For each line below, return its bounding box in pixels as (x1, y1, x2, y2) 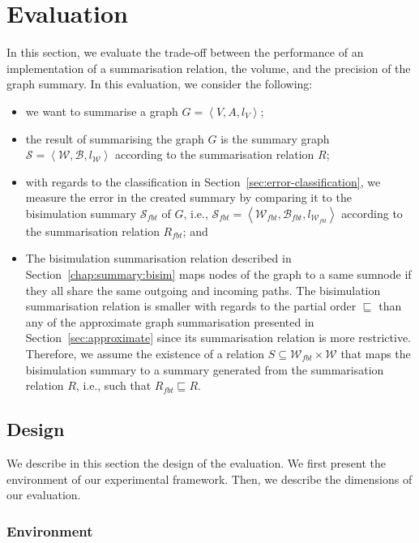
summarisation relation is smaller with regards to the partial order (25, 297, 357, 314)
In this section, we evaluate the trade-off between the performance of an (6, 44, 364, 61)
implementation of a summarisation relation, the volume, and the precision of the (6, 59, 411, 76)
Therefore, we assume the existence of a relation (25, 345, 265, 362)
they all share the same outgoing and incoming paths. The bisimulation (25, 281, 381, 298)
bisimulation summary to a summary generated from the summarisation (25, 361, 384, 378)
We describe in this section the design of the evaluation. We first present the (6, 455, 387, 472)
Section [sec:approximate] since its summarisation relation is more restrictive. (25, 329, 411, 346)
